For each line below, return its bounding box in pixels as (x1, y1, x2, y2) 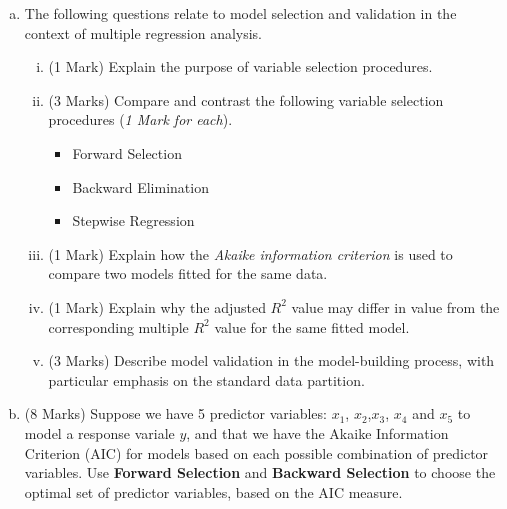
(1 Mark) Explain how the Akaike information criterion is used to (48, 243, 453, 264)
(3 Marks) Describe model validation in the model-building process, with (48, 350, 495, 371)
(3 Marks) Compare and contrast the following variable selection (48, 89, 444, 110)
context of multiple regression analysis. (24, 22, 263, 43)
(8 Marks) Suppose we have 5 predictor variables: (24, 403, 327, 424)
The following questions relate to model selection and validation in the (24, 3, 457, 23)
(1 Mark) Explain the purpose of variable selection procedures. (48, 56, 433, 77)
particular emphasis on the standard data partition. (48, 369, 365, 390)
